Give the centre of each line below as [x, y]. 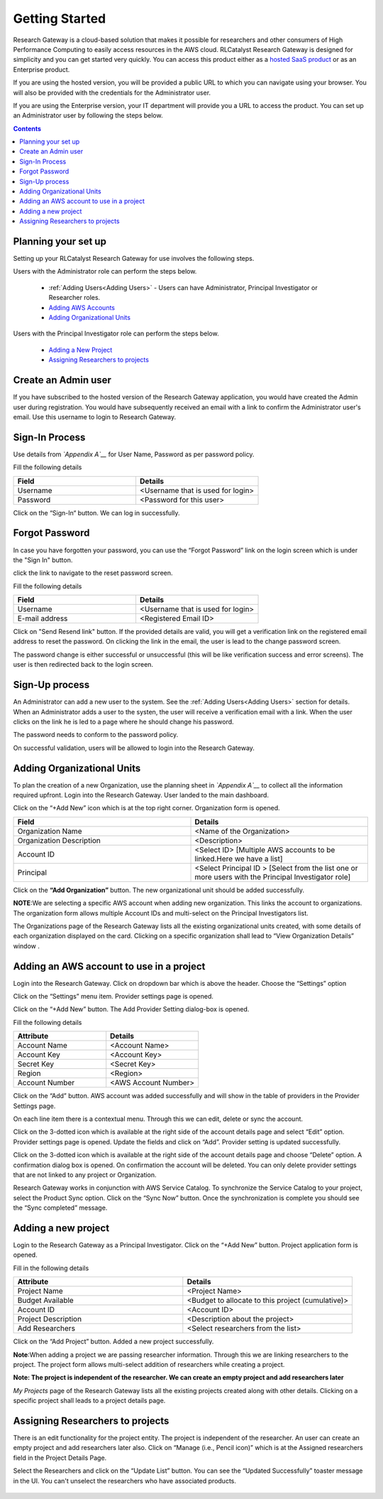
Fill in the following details [51, 1268]
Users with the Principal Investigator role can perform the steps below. [116, 333]
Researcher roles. [74, 298]
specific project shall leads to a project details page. [89, 1401]
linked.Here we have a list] [239, 859]
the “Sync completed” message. [60, 1208]
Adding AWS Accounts [82, 307]
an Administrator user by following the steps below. [88, 115]
